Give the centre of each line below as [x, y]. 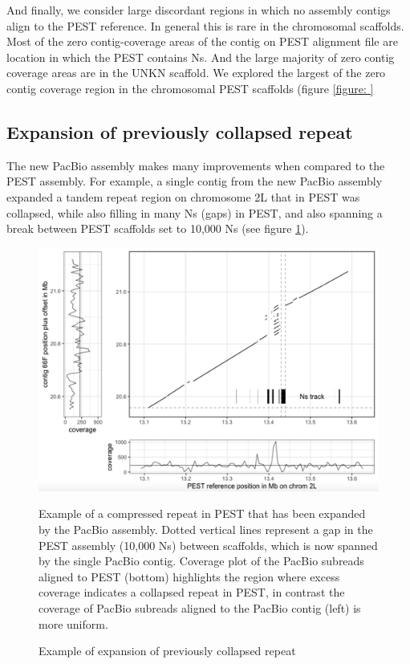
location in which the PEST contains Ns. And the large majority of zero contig [201, 57]
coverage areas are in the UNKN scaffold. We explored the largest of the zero [196, 73]
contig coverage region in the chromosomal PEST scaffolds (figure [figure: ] [190, 88]
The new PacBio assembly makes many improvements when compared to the [196, 165]
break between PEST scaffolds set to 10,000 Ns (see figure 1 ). [158, 228]
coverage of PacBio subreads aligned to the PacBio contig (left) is [200, 607]
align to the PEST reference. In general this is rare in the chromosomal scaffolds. [205, 25]
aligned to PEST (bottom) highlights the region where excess [189, 576]
